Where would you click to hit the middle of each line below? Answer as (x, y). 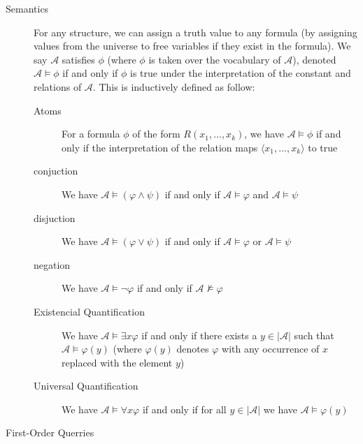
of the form (156, 134)
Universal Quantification (86, 386)
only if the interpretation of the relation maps (160, 147)
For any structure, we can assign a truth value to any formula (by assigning (195, 32)
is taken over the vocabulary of (215, 59)
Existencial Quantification (89, 311)
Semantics (27, 8)
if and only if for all (184, 409)
